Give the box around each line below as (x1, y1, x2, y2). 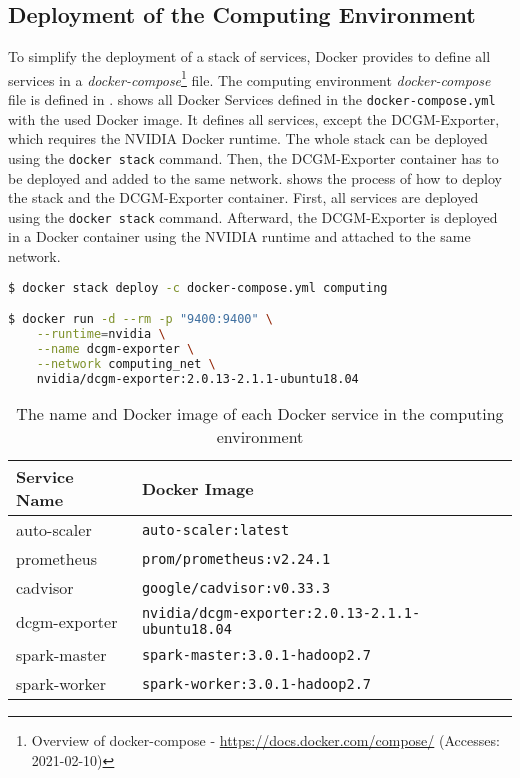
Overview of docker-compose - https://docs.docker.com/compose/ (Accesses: (31, 730, 500, 751)
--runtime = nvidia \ (36, 326, 166, 341)
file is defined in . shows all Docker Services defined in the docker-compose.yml (8, 89, 496, 110)
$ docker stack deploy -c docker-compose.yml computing (8, 280, 388, 295)
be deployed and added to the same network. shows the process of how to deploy (8, 167, 502, 188)
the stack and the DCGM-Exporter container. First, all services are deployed (8, 187, 479, 208)
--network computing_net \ (36, 356, 216, 371)
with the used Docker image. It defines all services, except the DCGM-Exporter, (8, 108, 500, 129)
